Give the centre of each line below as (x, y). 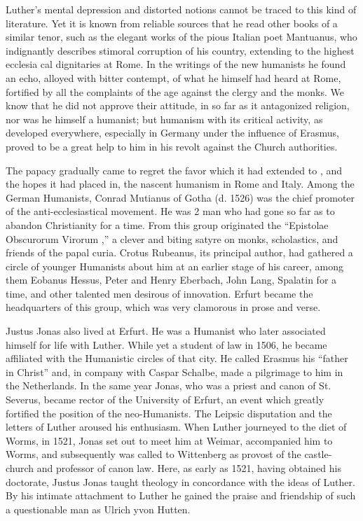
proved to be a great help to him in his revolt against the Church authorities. (172, 146)
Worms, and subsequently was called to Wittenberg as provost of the (153, 454)
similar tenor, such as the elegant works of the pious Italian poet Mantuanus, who (181, 37)
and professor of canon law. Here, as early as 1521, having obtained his (189, 468)
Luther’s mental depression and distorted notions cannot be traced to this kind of (181, 9)
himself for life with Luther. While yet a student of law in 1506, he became (166, 344)
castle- (318, 454)
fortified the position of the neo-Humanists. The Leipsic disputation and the (169, 413)
